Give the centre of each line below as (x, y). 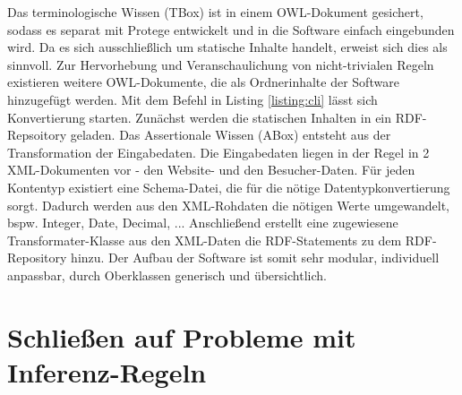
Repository (37, 258)
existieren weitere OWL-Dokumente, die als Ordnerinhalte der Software (203, 82)
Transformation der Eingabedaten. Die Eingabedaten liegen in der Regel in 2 (218, 152)
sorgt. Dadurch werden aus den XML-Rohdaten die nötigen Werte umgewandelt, (229, 205)
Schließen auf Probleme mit (182, 336)
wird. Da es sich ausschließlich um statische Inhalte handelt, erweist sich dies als (227, 47)
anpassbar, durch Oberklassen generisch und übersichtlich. (167, 275)
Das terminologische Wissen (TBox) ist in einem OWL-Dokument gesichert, (215, 12)
